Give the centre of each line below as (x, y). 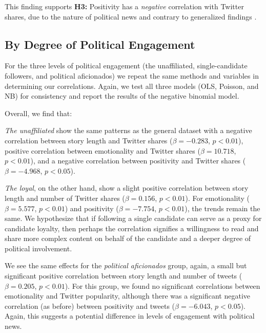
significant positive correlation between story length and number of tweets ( (124, 276)
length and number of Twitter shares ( (65, 198)
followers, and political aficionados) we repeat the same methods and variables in (132, 75)
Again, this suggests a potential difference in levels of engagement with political (130, 316)
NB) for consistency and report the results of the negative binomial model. (122, 96)
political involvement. (38, 248)
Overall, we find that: (38, 113)
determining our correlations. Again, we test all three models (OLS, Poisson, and (132, 86)
